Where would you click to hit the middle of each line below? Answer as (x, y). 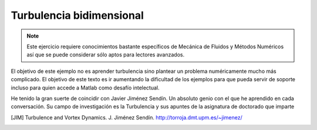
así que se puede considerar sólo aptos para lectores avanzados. (106, 55)
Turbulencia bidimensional (77, 15)
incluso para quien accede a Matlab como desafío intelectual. (85, 88)
